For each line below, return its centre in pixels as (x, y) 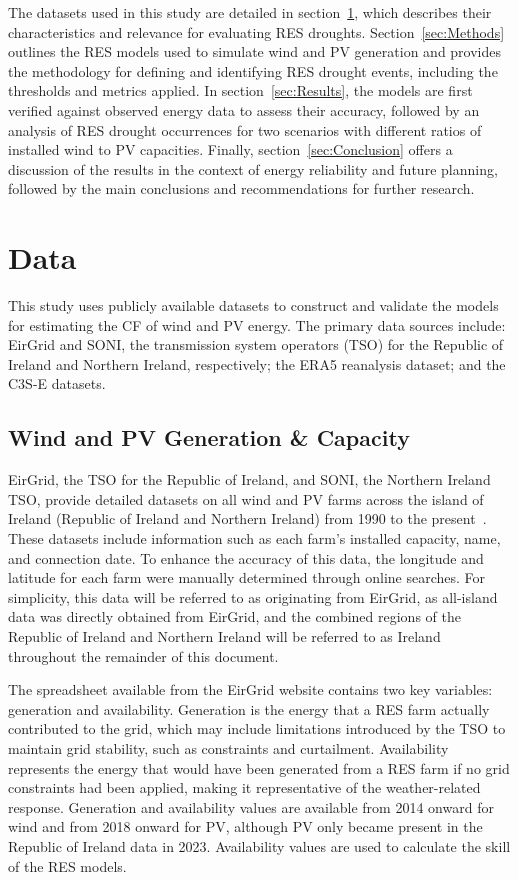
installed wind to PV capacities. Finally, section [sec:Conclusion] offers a (230, 149)
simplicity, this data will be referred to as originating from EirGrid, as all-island (253, 596)
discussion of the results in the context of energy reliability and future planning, (253, 168)
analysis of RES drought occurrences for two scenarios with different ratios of (245, 129)
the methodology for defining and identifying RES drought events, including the (253, 70)
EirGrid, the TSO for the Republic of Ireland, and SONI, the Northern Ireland (249, 479)
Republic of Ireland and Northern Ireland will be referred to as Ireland (224, 635)
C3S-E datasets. (57, 383)
